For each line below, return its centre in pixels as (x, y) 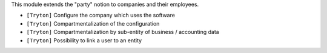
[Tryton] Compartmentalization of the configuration (93, 23)
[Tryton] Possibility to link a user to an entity (84, 40)
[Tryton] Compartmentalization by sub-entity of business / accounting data (123, 32)
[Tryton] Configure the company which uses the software (101, 15)
